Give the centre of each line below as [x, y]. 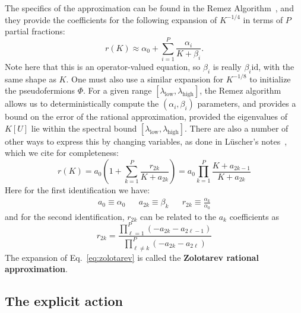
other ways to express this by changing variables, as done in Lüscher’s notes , [146, 141]
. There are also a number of [236, 128]
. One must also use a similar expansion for [145, 79]
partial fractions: [35, 31]
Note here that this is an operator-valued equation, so [103, 66]
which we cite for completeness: [62, 153]
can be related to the [178, 216]
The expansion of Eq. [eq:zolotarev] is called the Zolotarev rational [132, 257]
